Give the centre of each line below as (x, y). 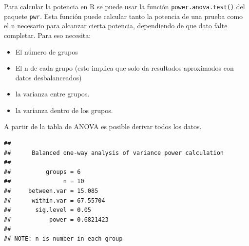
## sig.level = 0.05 (48, 210)
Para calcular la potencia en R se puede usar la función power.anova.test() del (124, 6)
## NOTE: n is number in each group (63, 239)
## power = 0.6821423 (56, 219)
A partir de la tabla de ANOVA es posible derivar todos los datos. (103, 126)
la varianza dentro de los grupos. (64, 110)
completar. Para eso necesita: (48, 35)
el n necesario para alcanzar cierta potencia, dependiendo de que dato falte (116, 26)
